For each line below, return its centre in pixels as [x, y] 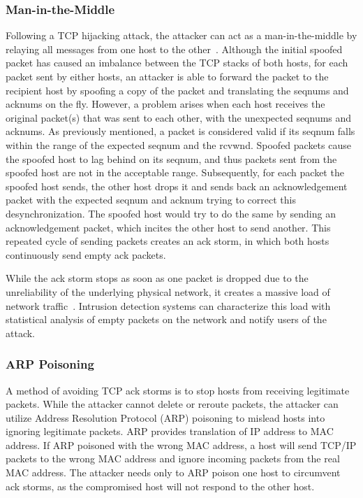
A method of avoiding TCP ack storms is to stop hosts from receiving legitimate [178, 390]
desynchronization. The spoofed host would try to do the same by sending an [171, 213]
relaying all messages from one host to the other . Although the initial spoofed [174, 49]
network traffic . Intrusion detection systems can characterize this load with [168, 305]
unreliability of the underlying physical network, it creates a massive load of [168, 291]
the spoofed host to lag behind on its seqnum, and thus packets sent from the [171, 158]
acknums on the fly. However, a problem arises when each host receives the [165, 104]
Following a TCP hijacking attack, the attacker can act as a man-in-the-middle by [181, 35]
